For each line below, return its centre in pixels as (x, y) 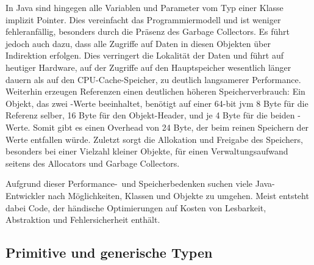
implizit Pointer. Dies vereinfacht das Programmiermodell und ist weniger (143, 19)
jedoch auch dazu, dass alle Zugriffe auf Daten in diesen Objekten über (138, 43)
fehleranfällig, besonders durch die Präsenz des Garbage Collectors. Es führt (148, 31)
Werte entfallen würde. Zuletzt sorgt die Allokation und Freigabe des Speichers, (154, 139)
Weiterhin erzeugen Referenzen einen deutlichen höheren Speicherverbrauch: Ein (155, 91)
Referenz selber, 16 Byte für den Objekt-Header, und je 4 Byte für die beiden (150, 115)
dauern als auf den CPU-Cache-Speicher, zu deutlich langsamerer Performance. (153, 79)
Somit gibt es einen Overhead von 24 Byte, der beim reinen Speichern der (171, 127)
